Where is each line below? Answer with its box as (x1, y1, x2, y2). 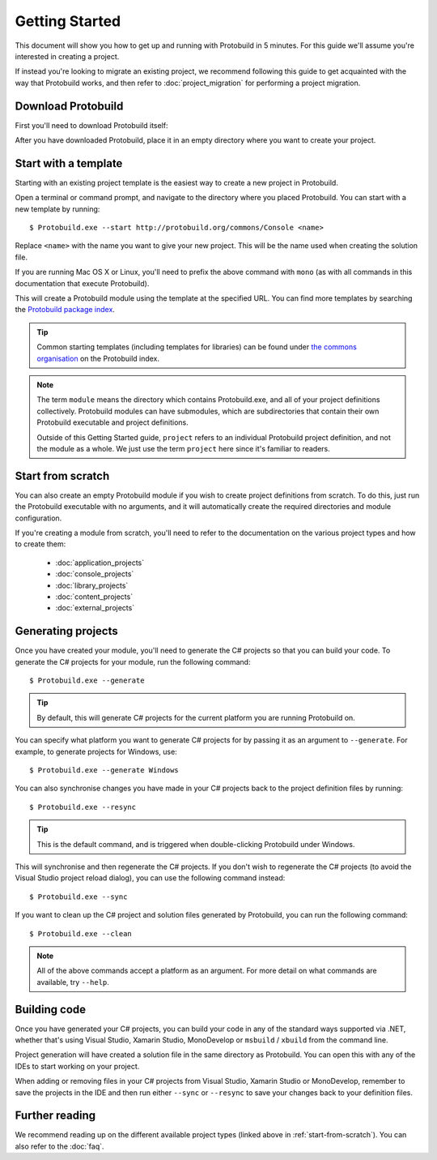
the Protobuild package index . (15, 305, 115, 315)
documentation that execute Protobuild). (15, 278, 150, 288)
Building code (15, 1002, 87, 1017)
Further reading (15, 1109, 96, 1123)
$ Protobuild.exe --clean (29, 929, 133, 938)
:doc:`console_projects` (55, 569, 134, 579)
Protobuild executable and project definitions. (36, 417, 189, 427)
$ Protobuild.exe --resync (29, 803, 137, 811)
